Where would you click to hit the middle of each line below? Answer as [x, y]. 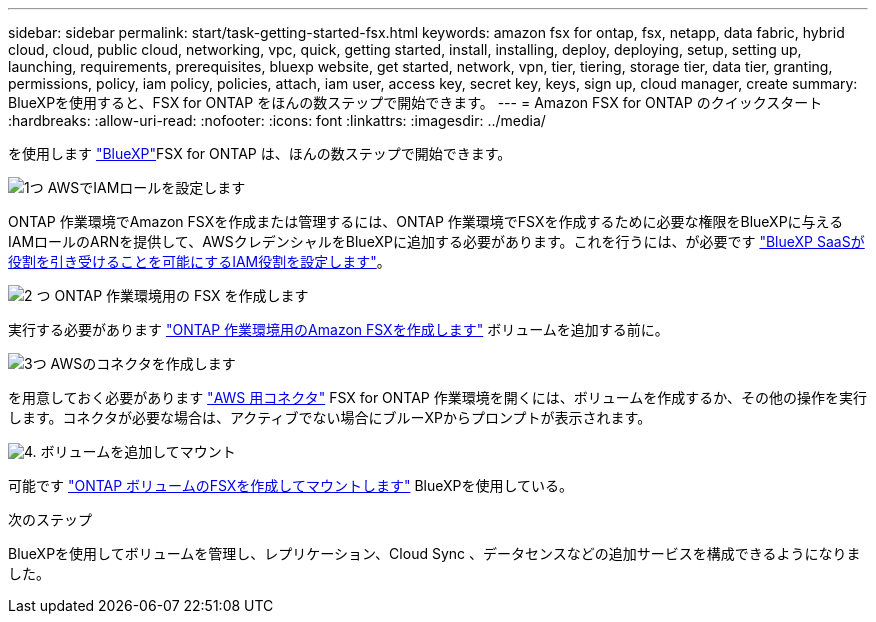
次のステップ [50, 519]
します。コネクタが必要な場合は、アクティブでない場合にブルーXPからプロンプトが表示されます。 [330, 417]
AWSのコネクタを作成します [143, 363]
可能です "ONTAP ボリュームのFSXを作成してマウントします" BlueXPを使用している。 [291, 485]
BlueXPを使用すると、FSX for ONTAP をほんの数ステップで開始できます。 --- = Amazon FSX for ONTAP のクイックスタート [415, 102]
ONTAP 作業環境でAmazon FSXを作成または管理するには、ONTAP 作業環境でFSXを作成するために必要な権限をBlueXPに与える [426, 221]
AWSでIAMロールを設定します [146, 187]
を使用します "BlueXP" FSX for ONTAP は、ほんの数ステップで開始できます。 [260, 153]
